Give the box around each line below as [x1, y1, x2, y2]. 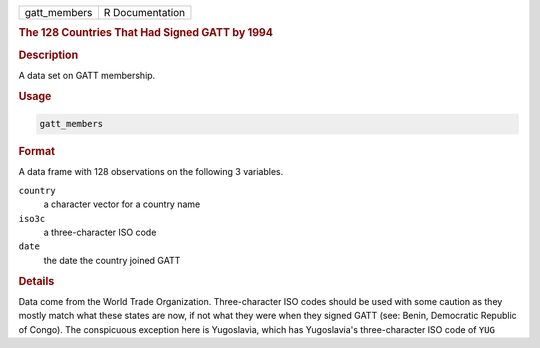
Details [18, 274, 55, 288]
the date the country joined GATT [43, 254, 181, 266]
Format [18, 145, 55, 159]
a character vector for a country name [43, 198, 201, 210]
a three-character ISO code [43, 226, 157, 238]
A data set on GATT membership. [18, 69, 156, 81]
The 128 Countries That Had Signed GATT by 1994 [18, 26, 274, 40]
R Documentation [103, 6, 186, 19]
